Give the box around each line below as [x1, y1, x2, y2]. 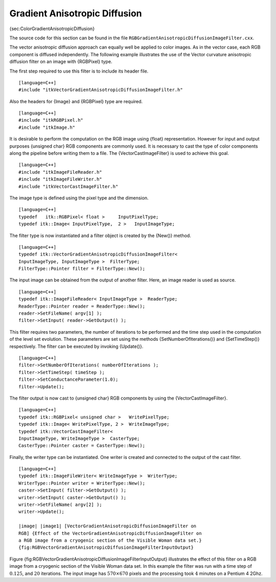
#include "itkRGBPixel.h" [18, 118, 84, 123]
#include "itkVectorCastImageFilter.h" [18, 183, 119, 189]
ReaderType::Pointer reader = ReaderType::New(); [18, 303, 146, 309]
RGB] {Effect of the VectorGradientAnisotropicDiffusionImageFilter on [18, 530, 202, 536]
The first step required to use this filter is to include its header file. [9, 68, 149, 74]
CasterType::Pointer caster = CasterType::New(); [18, 443, 146, 449]
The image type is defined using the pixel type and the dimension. [9, 195, 149, 201]
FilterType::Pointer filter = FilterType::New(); [18, 266, 146, 272]
